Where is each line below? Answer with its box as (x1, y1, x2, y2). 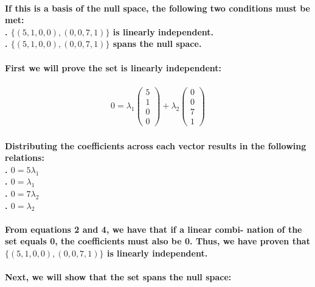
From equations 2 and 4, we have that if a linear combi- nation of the (5, 222, 302, 235)
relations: (5, 151, 44, 164)
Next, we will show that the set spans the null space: (5, 271, 232, 283)
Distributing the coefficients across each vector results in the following (5, 139, 306, 152)
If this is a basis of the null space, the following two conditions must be (5, 1, 310, 14)
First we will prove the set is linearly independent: (5, 61, 222, 74)
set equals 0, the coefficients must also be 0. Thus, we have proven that (5, 235, 310, 247)
